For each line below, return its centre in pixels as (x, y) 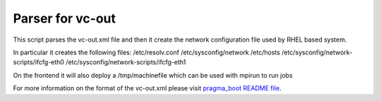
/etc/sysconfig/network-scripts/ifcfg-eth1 (126, 62)
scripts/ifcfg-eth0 (39, 62)
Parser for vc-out (65, 18)
